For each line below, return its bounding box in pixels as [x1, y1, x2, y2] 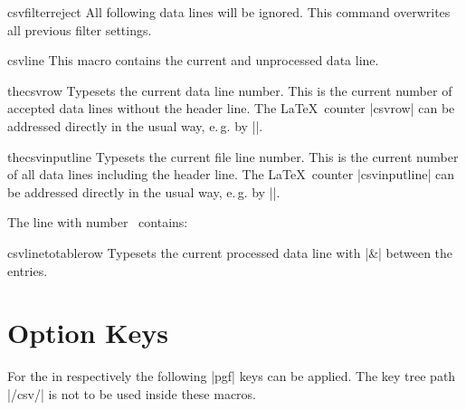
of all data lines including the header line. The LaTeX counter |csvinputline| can [7, 165, 454, 184]
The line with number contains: [7, 213, 188, 232]
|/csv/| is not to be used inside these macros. [7, 384, 257, 403]
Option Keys [7, 314, 168, 351]
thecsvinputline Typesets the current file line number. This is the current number [7, 147, 459, 166]
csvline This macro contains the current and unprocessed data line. [7, 51, 379, 70]
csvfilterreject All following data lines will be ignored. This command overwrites [7, 3, 451, 21]
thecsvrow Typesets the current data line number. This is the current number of [7, 81, 452, 100]
